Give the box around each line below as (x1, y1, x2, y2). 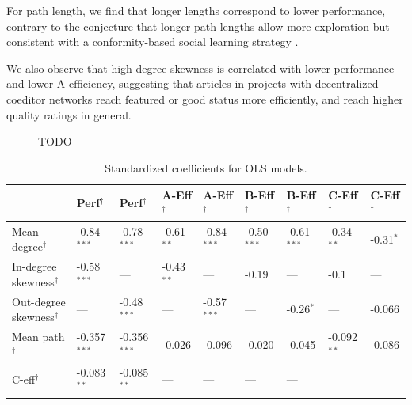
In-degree (12, 258, 57, 274)
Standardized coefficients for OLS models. (105, 159, 307, 176)
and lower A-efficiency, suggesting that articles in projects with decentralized (6, 75, 379, 92)
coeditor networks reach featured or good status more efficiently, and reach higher (6, 90, 403, 107)
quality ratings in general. (6, 106, 132, 123)
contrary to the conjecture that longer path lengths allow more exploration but (6, 17, 390, 34)
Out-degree (12, 293, 66, 309)
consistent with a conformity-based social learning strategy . (6, 33, 299, 50)
